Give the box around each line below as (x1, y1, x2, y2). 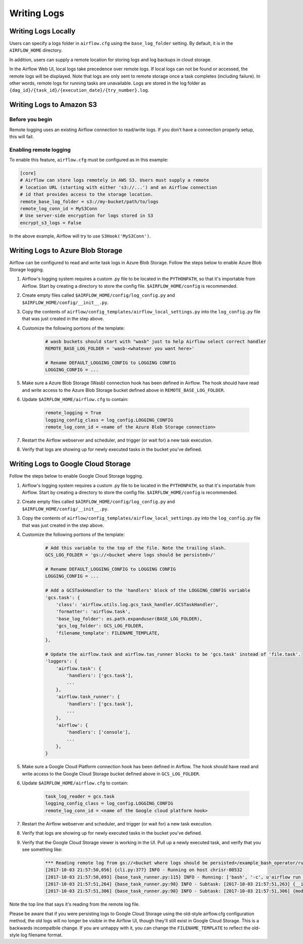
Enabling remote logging (9, 146, 71, 153)
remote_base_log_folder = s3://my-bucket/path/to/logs (20, 199, 159, 205)
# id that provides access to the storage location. (20, 191, 154, 198)
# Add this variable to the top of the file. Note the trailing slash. (45, 545, 227, 550)
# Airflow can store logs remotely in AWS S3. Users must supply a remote (20, 177, 210, 183)
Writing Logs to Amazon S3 (9, 100, 97, 109)
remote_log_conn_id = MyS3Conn (20, 206, 98, 212)
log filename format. (20, 932, 63, 938)
